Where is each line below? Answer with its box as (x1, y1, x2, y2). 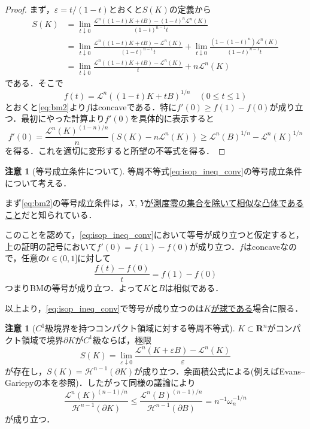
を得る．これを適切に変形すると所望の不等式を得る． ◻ (5, 144, 226, 157)
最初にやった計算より (21, 112, 105, 125)
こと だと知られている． (5, 208, 97, 220)
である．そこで (5, 77, 63, 89)
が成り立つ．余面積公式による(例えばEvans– (133, 364, 305, 377)
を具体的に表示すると (130, 112, 214, 125)
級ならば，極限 (93, 333, 152, 346)
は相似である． (165, 282, 224, 294)
